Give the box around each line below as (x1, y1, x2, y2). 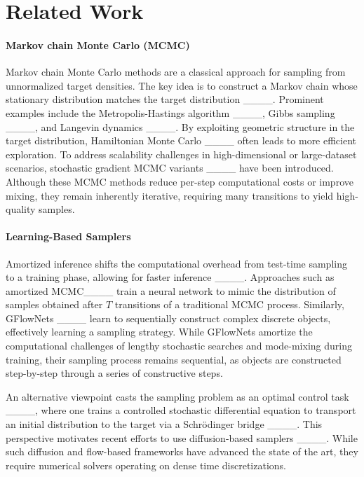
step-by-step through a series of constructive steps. (6, 366, 223, 380)
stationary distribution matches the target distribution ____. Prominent (6, 92, 324, 106)
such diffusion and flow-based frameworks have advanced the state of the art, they (6, 444, 358, 459)
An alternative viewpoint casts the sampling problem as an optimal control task (6, 389, 349, 403)
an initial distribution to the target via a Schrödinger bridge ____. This (6, 417, 323, 431)
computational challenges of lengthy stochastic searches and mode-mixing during (6, 338, 352, 353)
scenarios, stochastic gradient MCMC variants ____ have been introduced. (6, 160, 334, 175)
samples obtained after (6, 297, 103, 312)
